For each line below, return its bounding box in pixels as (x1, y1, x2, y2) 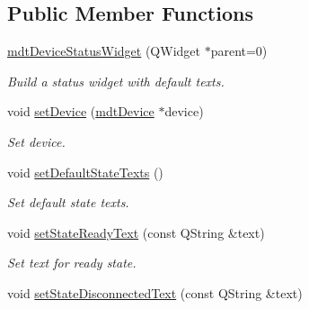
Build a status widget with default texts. (7, 71, 225, 90)
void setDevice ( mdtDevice (7, 102, 154, 121)
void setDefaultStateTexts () (7, 162, 163, 181)
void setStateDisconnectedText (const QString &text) (7, 283, 303, 302)
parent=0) (210, 41, 268, 60)
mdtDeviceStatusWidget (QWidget (7, 41, 200, 60)
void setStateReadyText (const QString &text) (7, 223, 265, 241)
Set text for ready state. (7, 253, 137, 272)
